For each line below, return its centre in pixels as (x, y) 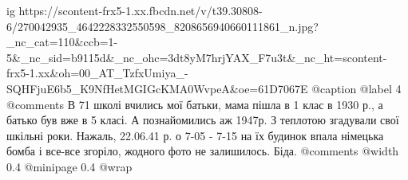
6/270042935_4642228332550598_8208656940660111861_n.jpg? (162, 26)
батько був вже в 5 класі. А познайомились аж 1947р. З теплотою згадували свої (203, 120)
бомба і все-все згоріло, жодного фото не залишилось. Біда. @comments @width (203, 151)
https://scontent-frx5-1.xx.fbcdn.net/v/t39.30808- (141, 10)
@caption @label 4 (357, 88)
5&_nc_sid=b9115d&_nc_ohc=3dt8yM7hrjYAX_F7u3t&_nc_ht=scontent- (197, 57)
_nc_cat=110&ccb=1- (62, 42)
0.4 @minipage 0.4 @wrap (69, 166)
